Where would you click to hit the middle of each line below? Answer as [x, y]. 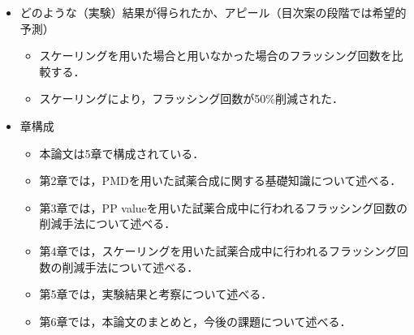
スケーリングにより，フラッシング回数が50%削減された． [191, 99]
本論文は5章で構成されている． [122, 153]
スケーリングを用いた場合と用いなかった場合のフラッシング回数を [216, 56]
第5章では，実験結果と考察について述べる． [156, 294]
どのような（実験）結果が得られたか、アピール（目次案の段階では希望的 [213, 12]
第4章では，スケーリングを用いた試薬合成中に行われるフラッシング [218, 250]
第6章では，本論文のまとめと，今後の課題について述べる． [195, 321]
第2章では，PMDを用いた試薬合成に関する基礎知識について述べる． [220, 180]
